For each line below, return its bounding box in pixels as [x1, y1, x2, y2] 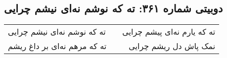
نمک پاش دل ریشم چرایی [129, 40, 216, 52]
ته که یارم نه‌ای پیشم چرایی [122, 26, 216, 38]
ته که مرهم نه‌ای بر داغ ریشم [8, 40, 107, 52]
